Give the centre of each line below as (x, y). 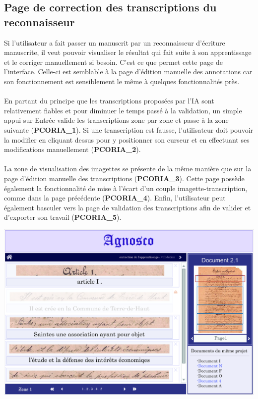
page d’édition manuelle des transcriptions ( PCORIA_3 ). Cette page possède (124, 178)
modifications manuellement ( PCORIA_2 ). (72, 149)
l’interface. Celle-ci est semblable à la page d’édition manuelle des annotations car (128, 72)
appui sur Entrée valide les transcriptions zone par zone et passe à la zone (116, 120)
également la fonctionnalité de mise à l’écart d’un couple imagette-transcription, (126, 188)
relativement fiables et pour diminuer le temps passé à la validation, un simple (123, 110)
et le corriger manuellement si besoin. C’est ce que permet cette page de (113, 62)
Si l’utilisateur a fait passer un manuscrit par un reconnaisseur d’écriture (115, 42)
